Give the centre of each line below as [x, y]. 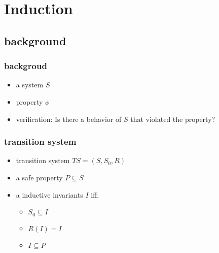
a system [30, 85]
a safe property [39, 177]
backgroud [26, 66]
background [35, 40]
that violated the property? [173, 119]
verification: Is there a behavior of [69, 119]
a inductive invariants [49, 194]
